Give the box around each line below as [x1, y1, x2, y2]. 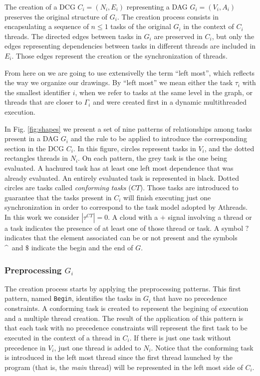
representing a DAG [126, 2, 188, 12]
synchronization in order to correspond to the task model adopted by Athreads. [4, 202, 248, 212]
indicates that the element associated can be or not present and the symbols [4, 232, 238, 243]
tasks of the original [110, 21, 171, 32]
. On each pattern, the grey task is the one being [78, 153, 227, 163]
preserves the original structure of [4, 11, 108, 22]
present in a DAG [4, 133, 59, 144]
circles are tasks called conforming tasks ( [4, 182, 131, 193]
